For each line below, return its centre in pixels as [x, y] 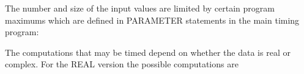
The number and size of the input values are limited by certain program [140, 8]
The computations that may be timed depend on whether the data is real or [148, 52]
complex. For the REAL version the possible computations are [122, 64]
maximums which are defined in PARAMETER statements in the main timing [152, 20]
